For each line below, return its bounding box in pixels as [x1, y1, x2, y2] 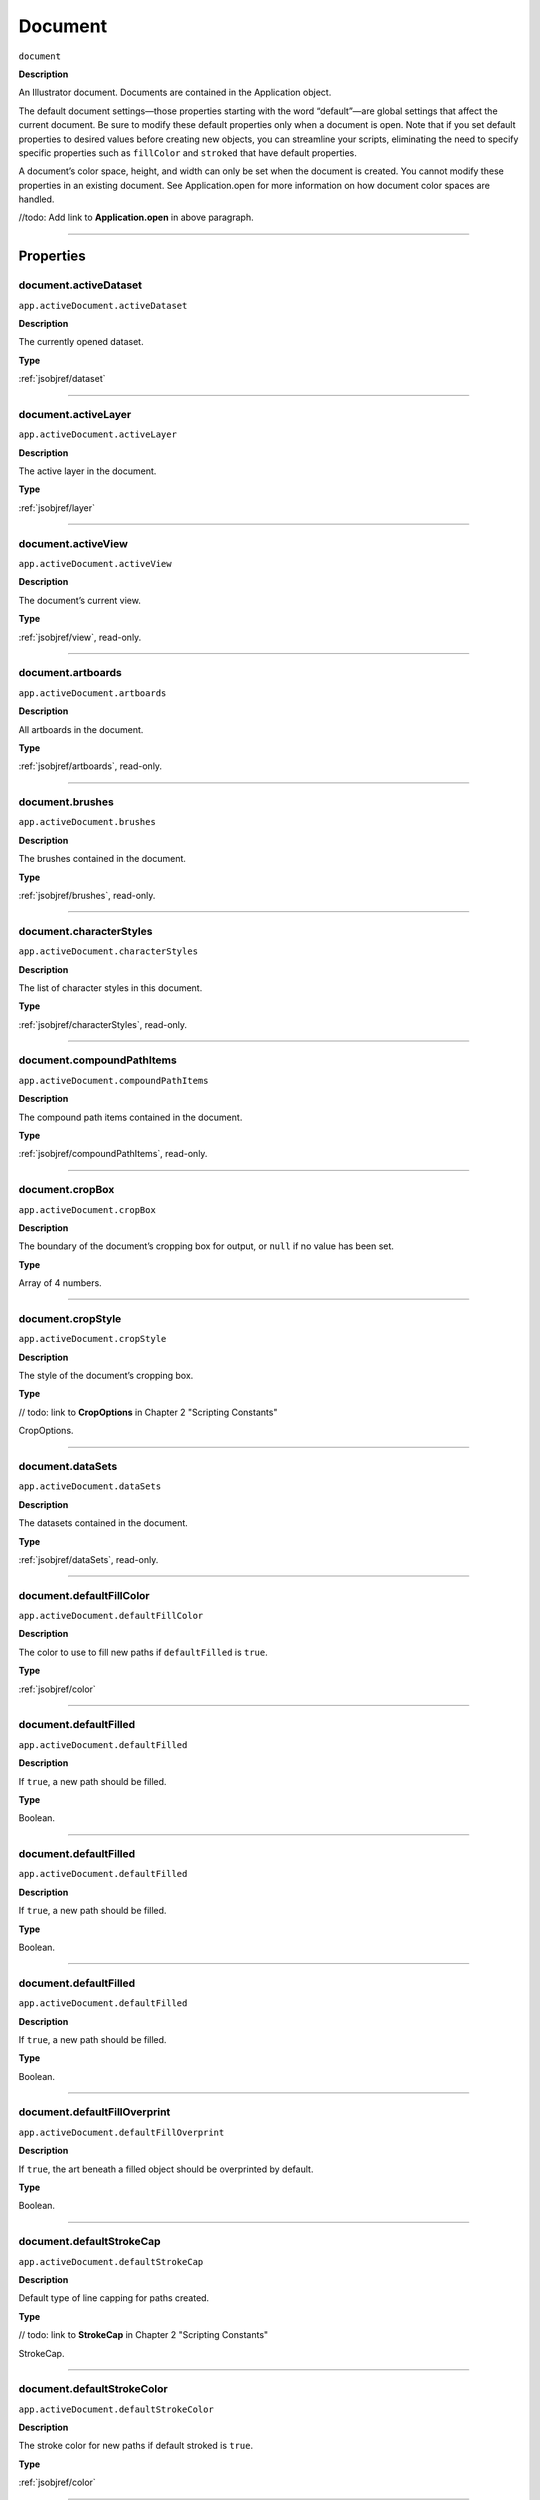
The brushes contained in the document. [18, 853, 187, 865]
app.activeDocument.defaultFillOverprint [18, 2126, 225, 2138]
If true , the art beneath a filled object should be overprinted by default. [18, 2163, 314, 2175]
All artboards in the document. [18, 723, 144, 735]
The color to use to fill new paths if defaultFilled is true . [18, 1646, 269, 1658]
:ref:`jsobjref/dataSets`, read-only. [18, 1553, 159, 1565]
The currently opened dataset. [18, 336, 144, 348]
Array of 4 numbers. [18, 1277, 102, 1289]
